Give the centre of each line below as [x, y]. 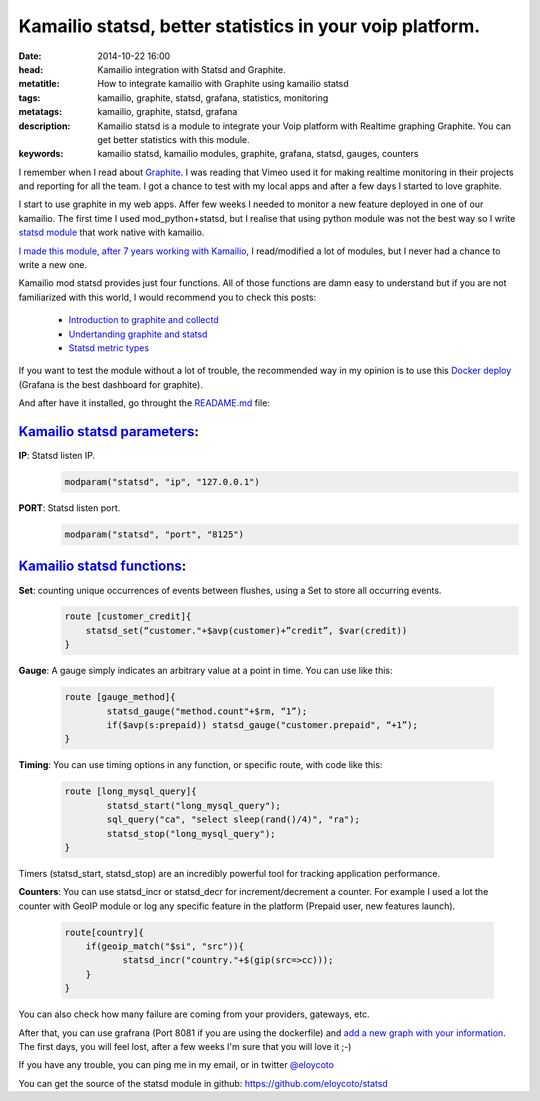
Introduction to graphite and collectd [143, 320]
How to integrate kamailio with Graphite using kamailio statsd [223, 84]
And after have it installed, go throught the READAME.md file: [144, 403]
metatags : [40, 112]
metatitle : [39, 84]
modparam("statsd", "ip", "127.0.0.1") [162, 482]
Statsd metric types [109, 347]
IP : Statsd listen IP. [57, 456]
